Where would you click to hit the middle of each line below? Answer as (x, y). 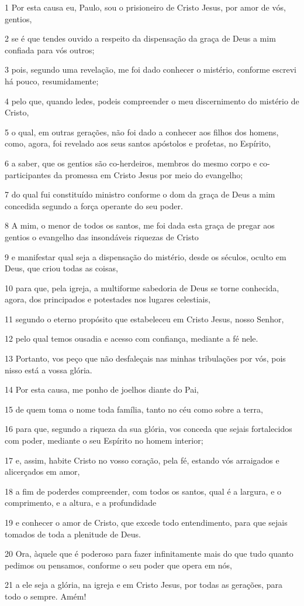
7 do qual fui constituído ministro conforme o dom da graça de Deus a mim (140, 194)
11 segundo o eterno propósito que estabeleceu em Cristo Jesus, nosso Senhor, (144, 319)
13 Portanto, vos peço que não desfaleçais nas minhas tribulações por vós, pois (145, 358)
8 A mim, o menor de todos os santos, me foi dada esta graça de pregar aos (140, 225)
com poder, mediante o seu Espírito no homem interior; (104, 440)
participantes (28, 174)
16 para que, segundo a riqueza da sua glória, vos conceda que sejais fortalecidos (148, 429)
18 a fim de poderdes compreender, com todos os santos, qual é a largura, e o (143, 491)
